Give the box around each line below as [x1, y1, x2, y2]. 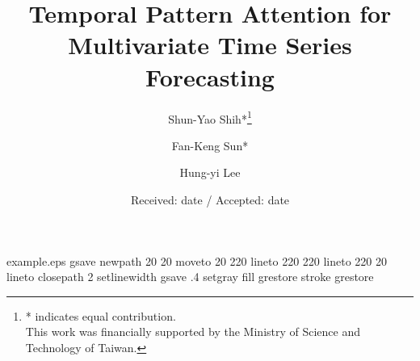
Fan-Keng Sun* [171, 136, 249, 153]
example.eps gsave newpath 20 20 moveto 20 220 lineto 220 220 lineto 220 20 [6, 252, 388, 269]
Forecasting [145, 60, 275, 93]
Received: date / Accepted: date [130, 191, 290, 208]
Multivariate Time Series [68, 28, 352, 61]
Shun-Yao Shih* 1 [168, 107, 252, 127]
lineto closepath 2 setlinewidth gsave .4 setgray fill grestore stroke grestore [6, 268, 374, 285]
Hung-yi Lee [179, 164, 241, 181]
